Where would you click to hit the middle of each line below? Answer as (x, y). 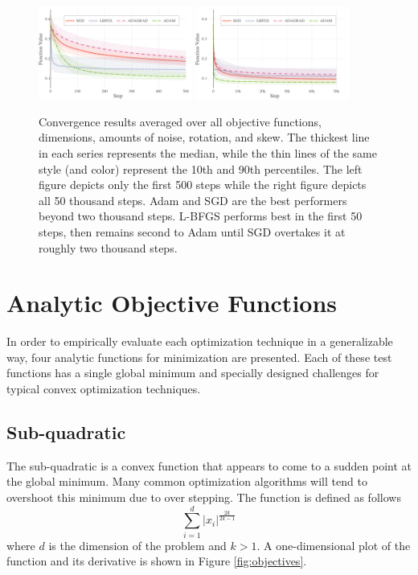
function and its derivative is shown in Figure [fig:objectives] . (157, 561)
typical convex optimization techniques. (104, 389)
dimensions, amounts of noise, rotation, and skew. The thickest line (204, 137)
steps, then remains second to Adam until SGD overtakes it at (192, 231)
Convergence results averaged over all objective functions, (180, 121)
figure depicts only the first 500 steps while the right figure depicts (203, 185)
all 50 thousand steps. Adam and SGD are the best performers (193, 200)
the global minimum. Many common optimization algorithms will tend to (187, 481)
